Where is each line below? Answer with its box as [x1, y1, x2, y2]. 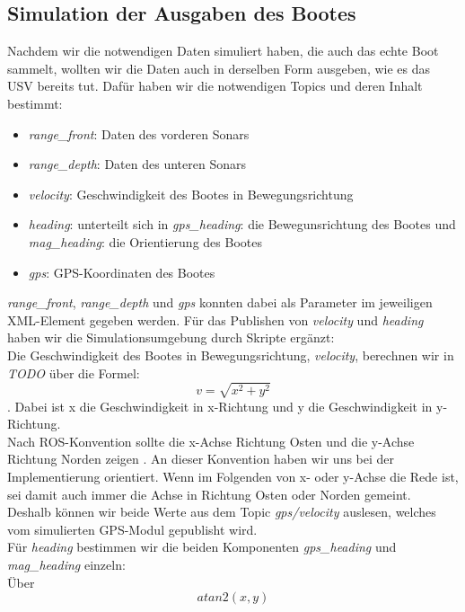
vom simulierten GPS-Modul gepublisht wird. [7, 519, 258, 538]
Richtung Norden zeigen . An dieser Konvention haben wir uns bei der [7, 449, 395, 468]
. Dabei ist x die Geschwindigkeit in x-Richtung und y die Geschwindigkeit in [7, 396, 433, 415]
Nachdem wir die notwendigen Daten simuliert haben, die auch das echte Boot [7, 41, 439, 60]
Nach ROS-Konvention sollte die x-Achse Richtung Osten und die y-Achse [7, 431, 415, 450]
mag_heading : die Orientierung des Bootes [28, 232, 262, 251]
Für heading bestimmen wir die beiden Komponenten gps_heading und [7, 537, 397, 556]
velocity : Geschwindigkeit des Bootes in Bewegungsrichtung [28, 184, 354, 203]
